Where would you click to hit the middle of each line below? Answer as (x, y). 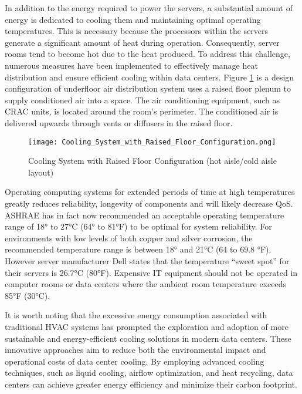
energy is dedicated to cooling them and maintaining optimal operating (133, 19)
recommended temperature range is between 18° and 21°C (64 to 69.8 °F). (138, 249)
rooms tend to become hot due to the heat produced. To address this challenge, (147, 54)
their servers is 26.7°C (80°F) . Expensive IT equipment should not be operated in (151, 272)
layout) (41, 172)
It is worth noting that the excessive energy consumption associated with (136, 315)
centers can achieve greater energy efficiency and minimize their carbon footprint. (151, 384)
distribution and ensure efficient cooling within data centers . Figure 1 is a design (150, 77)
